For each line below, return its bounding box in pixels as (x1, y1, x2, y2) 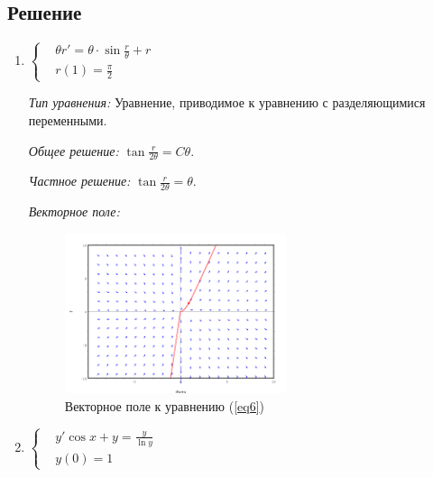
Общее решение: (28, 141, 119, 160)
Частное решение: (28, 171, 131, 190)
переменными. (28, 111, 107, 130)
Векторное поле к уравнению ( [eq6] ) (64, 396, 265, 415)
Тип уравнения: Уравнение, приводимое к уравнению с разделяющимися (28, 93, 426, 112)
